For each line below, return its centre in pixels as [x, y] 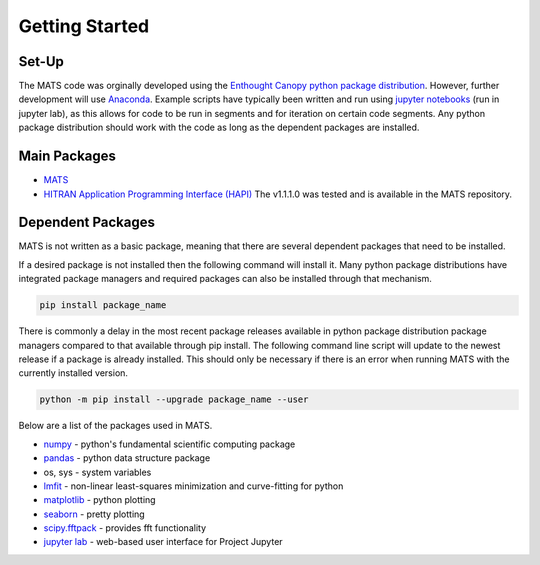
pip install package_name [103, 305]
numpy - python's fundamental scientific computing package [169, 444]
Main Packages [67, 156]
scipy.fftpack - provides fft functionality [125, 528]
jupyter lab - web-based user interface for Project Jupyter [163, 542]
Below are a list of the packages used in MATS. [115, 426]
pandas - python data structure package [127, 458]
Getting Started [84, 26]
